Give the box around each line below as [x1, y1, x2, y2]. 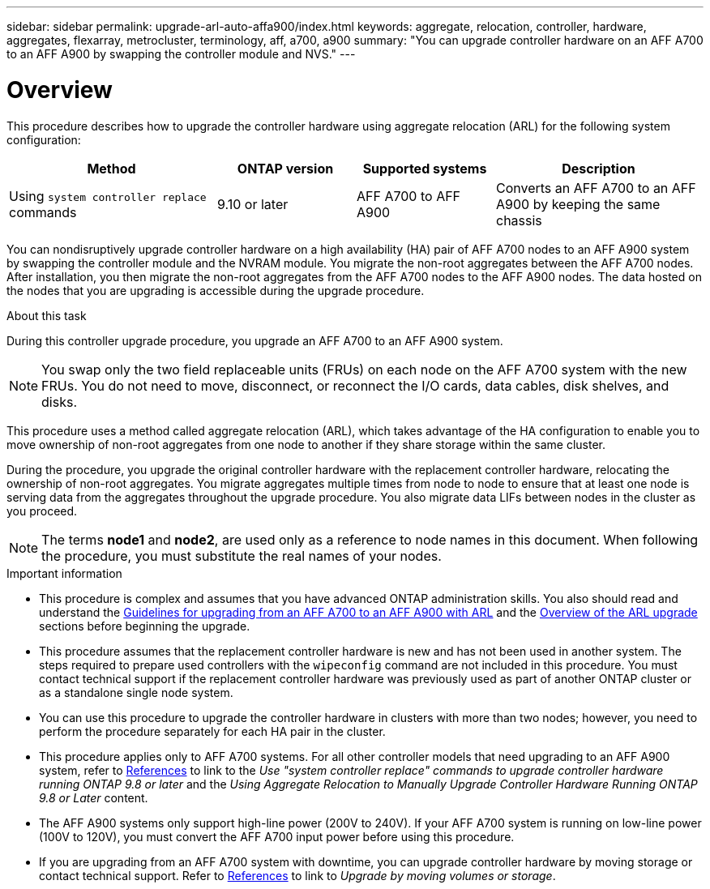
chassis [496, 212, 542, 229]
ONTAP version [237, 160, 334, 177]
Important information [6, 566, 122, 580]
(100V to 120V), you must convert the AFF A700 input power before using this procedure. [39, 829, 515, 844]
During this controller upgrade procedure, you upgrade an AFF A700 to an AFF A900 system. [6, 333, 503, 348]
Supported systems [362, 160, 487, 177]
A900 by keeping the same [496, 195, 661, 212]
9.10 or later [217, 195, 289, 212]
